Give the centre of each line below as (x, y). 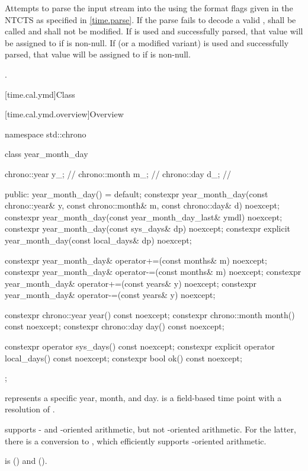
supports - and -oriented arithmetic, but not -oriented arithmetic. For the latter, (150, 429)
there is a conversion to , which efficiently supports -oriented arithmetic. (136, 440)
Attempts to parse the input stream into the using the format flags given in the (149, 8)
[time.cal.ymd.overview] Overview (64, 114)
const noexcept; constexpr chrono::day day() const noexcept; (115, 326)
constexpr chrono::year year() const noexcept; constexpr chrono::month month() (150, 314)
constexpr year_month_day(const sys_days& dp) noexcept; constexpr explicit (148, 228)
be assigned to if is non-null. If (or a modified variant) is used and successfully (147, 42)
